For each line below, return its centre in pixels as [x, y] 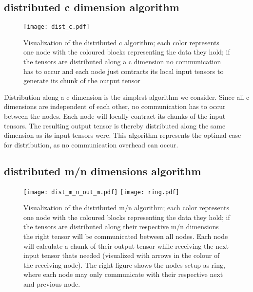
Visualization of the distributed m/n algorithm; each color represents [126, 208]
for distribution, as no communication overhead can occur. [91, 144]
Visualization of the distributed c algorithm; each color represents [121, 42]
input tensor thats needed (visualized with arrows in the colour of [122, 255]
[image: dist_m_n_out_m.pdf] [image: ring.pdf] [101, 192]
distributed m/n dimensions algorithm [103, 171]
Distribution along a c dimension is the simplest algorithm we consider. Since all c [127, 97]
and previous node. [52, 284]
